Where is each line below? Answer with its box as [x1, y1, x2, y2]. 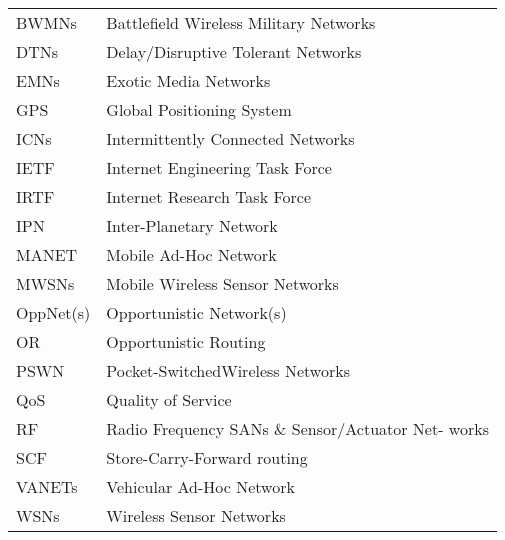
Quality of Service [106, 388, 232, 411]
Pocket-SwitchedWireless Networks [106, 359, 350, 382]
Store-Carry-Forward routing [106, 446, 308, 469]
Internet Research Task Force [106, 185, 312, 208]
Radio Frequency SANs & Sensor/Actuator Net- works [106, 417, 489, 440]
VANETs [16, 475, 78, 498]
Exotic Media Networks [106, 69, 271, 92]
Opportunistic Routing [106, 330, 266, 353]
